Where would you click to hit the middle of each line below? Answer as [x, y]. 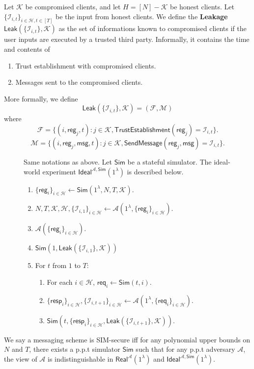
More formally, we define [41, 98]
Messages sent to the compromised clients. [79, 82]
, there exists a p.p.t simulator [75, 349]
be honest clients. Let [202, 6]
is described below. [155, 171]
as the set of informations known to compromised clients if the [153, 28]
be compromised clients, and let [73, 6]
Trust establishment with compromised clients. [86, 65]
